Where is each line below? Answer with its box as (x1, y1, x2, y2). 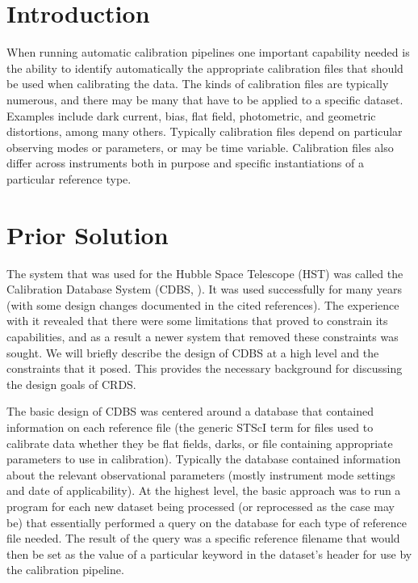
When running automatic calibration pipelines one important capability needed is (6, 44, 410, 61)
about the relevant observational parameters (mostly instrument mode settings (6, 466, 395, 483)
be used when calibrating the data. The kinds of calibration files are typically (6, 75, 389, 92)
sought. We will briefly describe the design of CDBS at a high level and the (6, 344, 379, 361)
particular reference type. (6, 170, 132, 187)
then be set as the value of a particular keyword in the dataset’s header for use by (6, 545, 412, 562)
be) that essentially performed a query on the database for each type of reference (6, 513, 407, 530)
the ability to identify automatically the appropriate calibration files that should (6, 59, 403, 76)
